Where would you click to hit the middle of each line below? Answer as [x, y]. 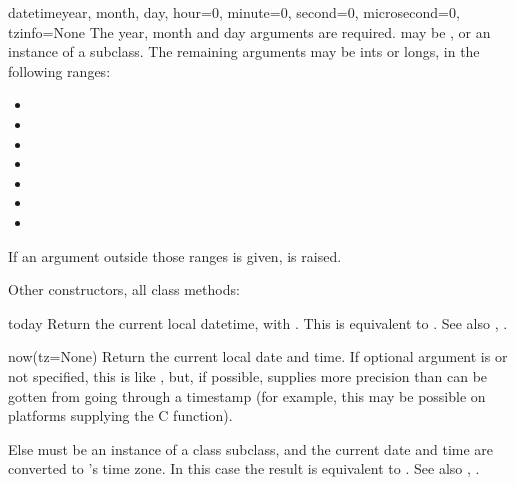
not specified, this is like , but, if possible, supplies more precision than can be [248, 375]
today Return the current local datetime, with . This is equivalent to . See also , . [258, 322]
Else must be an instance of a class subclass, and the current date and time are [251, 448]
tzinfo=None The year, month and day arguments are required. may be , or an [249, 31]
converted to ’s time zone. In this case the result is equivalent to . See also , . [244, 468]
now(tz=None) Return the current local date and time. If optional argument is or [258, 356]
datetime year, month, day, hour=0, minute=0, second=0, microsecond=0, [234, 12]
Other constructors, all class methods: [124, 289]
